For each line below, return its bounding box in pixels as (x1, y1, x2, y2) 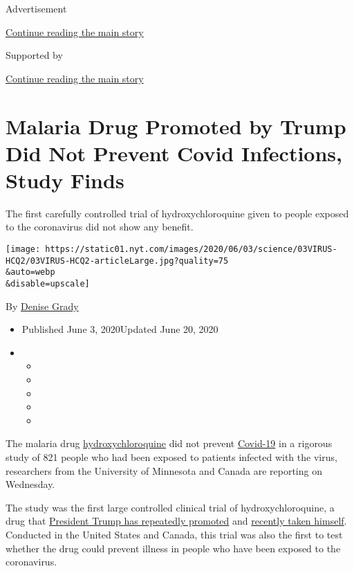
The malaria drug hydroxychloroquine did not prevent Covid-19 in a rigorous (6, 436, 333, 451)
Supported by (6, 48, 63, 62)
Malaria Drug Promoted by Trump (6, 111, 346, 140)
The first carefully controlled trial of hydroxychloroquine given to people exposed (6, 206, 349, 220)
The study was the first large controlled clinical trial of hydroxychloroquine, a (6, 500, 335, 514)
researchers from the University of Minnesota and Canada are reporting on (6, 463, 322, 478)
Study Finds (6, 165, 124, 194)
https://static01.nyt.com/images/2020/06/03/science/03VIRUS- (45, 244, 337, 255)
